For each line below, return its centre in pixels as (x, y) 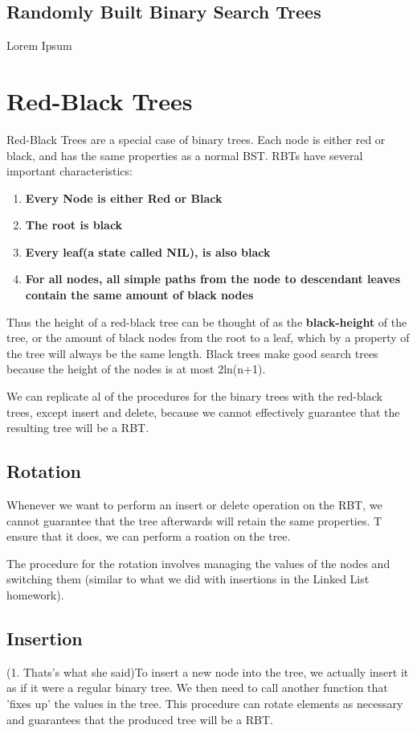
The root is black (74, 225)
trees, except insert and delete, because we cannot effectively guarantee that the (203, 412)
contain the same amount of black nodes (139, 295)
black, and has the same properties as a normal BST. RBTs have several (185, 155)
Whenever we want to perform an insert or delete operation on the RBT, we (194, 505)
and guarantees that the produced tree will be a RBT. (140, 719)
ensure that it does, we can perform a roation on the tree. (149, 536)
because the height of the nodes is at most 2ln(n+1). (136, 369)
